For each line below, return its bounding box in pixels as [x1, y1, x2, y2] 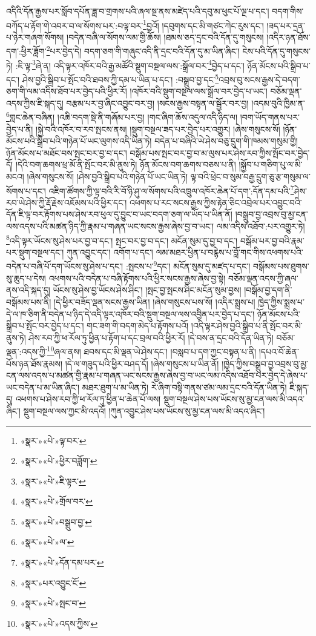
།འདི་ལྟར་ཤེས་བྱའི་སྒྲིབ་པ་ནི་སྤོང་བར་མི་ [191, 319, 303, 332]
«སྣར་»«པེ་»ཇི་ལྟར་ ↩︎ [20, 474, 86, 487]
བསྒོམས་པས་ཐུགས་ [253, 260, 309, 273]
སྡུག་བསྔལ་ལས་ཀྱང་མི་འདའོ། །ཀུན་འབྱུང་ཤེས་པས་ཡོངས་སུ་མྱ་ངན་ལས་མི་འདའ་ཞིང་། [23, 404, 265, 417]
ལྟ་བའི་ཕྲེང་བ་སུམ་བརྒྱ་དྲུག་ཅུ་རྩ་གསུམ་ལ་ [190, 170, 311, 182]
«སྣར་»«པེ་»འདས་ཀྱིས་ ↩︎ [20, 617, 98, 629]
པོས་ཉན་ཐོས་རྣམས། [6, 357, 63, 369]
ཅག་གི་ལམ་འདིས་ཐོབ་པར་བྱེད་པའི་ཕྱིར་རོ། [6, 85, 127, 98]
